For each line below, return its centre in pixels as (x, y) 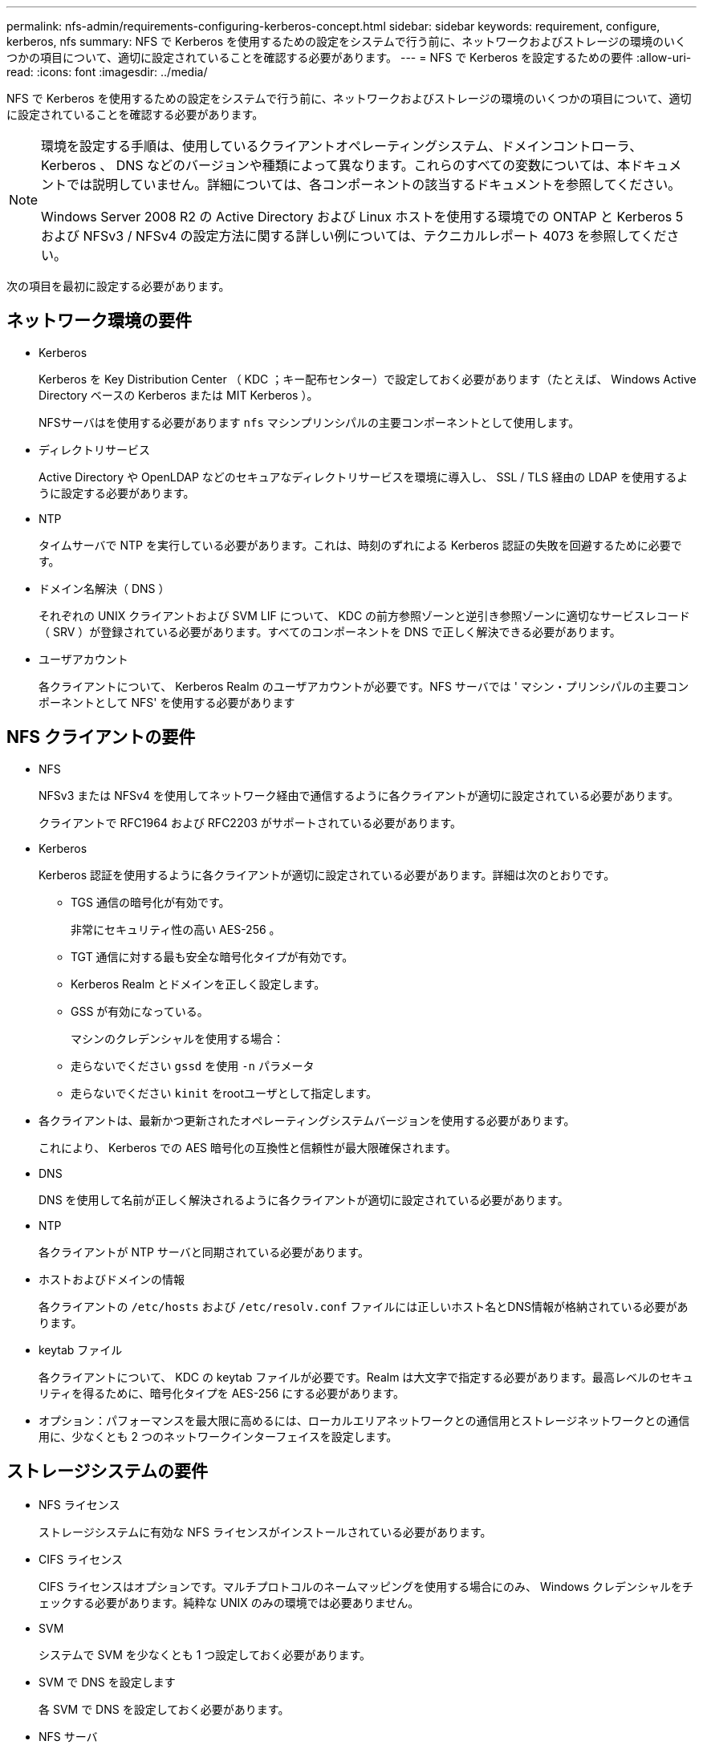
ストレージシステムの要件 (107, 1471)
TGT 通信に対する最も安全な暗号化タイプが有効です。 (212, 956)
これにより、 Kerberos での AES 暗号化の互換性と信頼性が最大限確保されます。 (248, 1147)
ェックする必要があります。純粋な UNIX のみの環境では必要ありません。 (229, 1602)
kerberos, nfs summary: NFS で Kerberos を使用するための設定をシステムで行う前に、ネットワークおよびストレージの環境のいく (346, 41)
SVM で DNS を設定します (107, 1682)
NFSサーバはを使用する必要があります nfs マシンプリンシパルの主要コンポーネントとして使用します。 (309, 422)
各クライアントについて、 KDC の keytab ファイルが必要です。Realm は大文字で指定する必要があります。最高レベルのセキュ (366, 1377)
